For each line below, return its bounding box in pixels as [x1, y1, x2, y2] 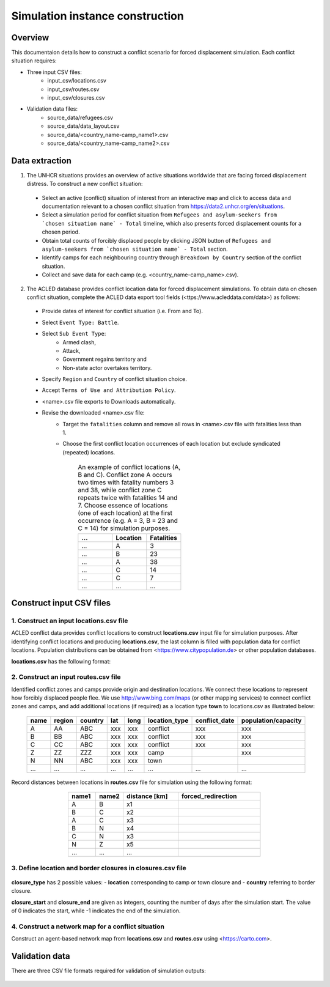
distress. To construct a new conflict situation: [26, 180, 143, 188]
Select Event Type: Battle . [42, 319, 119, 326]
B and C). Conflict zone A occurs [78, 471, 172, 479]
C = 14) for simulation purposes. [78, 524, 170, 533]
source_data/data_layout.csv [47, 122, 120, 130]
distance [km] [126, 792, 168, 800]
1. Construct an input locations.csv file [11, 616, 128, 625]
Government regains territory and [62, 355, 147, 363]
